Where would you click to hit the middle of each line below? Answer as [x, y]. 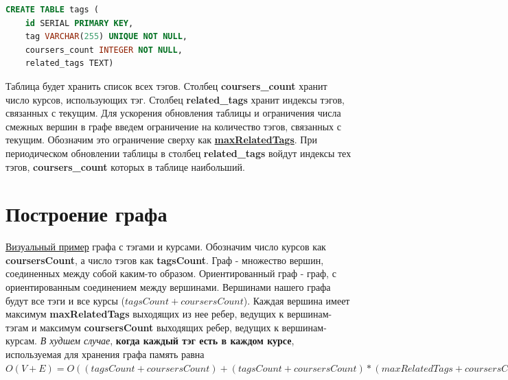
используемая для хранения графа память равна [105, 354]
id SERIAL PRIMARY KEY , [79, 23]
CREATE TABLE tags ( [53, 10]
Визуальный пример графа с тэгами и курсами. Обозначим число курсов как [166, 247]
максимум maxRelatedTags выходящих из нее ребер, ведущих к [145, 314]
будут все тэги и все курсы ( [66, 300]
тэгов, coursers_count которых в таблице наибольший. [125, 166]
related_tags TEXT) [69, 63]
